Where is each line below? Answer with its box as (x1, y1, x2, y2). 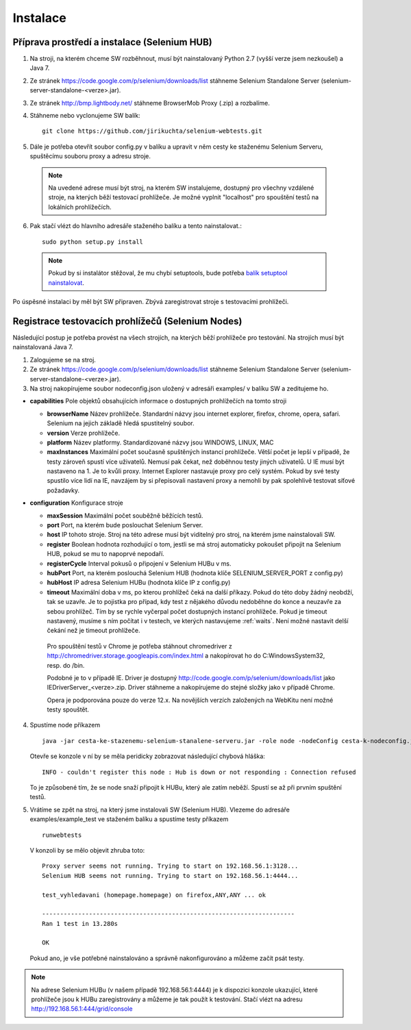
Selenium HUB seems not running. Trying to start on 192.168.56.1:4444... (42, 872, 299, 879)
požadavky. (47, 486, 80, 494)
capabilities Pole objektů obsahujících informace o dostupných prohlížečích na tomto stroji (29, 397, 287, 405)
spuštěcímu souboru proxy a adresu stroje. (29, 152, 151, 160)
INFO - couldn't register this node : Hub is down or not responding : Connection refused (42, 768, 356, 776)
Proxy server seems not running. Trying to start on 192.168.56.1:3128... (42, 862, 299, 870)
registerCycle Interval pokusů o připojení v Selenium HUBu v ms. (47, 559, 232, 568)
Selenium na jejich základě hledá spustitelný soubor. (47, 419, 195, 427)
